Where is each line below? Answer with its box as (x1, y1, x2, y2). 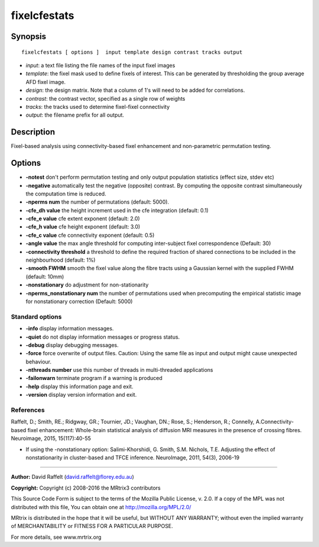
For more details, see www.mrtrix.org (11, 533, 102, 540)
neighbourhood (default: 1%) (25, 256, 96, 263)
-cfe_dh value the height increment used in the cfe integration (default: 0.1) (25, 207, 209, 214)
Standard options (11, 313, 62, 321)
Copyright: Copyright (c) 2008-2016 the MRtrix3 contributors (11, 484, 161, 491)
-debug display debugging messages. (25, 341, 119, 349)
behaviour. (25, 358, 52, 365)
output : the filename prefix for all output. (25, 111, 124, 118)
